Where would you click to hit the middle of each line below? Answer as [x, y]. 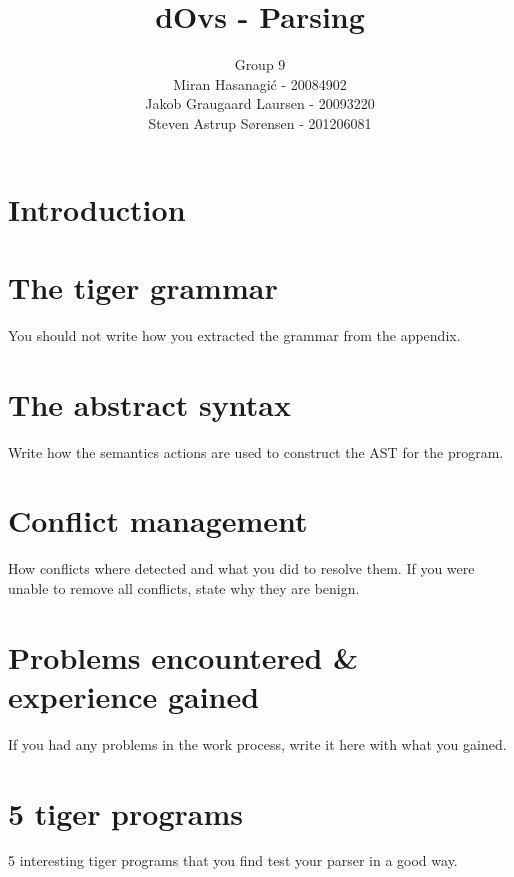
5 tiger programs [125, 812]
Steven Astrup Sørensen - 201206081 [260, 122]
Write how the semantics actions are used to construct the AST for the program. [256, 451]
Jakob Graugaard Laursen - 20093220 [260, 103]
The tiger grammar [143, 286]
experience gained [134, 695]
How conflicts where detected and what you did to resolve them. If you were [241, 568]
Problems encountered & [183, 656]
